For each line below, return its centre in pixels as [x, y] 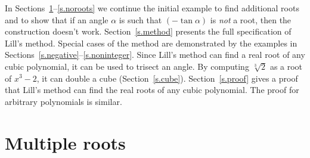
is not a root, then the [251, 19]
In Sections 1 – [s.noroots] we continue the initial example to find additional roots [152, 8]
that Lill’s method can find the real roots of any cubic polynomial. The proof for [152, 90]
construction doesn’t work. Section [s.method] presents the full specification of [148, 31]
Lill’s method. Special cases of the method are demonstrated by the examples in [151, 43]
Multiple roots [65, 142]
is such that [140, 19]
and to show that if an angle [57, 19]
